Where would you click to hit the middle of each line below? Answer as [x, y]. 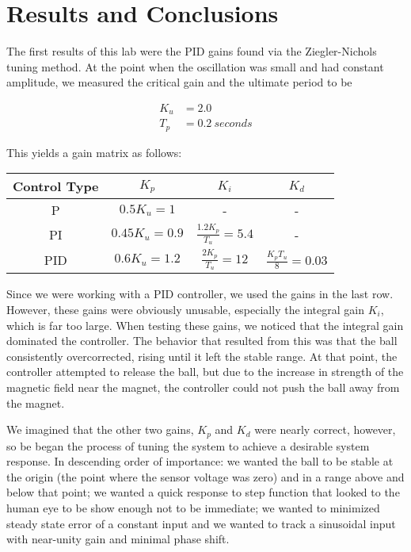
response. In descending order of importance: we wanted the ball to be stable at [200, 461]
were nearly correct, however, [325, 429]
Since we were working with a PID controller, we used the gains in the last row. [200, 294]
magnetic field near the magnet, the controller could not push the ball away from [203, 387]
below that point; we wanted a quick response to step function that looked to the [203, 492]
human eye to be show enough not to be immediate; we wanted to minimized [193, 508]
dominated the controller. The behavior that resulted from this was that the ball [202, 341]
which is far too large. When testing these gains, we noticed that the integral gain [205, 325]
